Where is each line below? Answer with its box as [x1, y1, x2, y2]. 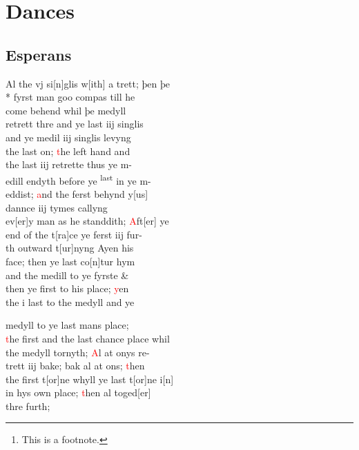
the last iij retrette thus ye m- [6, 157, 132, 172]
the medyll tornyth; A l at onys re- [6, 345, 150, 359]
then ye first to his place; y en [6, 281, 129, 296]
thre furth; [6, 398, 50, 413]
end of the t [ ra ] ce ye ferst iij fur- [6, 227, 142, 241]
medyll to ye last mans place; [6, 318, 129, 332]
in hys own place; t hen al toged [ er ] [6, 385, 151, 400]
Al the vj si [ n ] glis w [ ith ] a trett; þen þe [6, 76, 170, 90]
